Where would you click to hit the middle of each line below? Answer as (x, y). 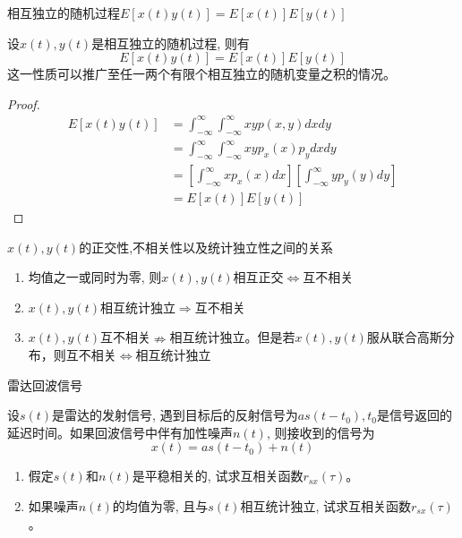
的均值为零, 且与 (160, 506)
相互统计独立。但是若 (232, 337)
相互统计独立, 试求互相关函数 (325, 506)
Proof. (24, 103)
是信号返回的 (415, 415)
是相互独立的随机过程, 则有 (171, 43)
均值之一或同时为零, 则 (95, 277)
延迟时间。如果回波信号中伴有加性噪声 (120, 432)
